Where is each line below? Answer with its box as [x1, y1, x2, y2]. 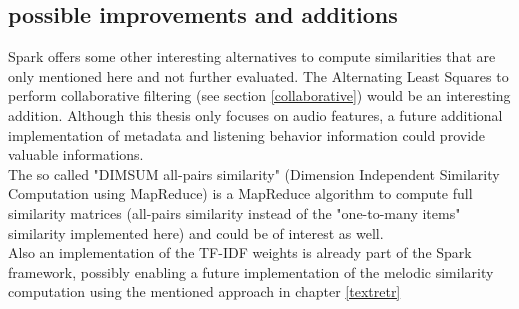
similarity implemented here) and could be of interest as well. [8, 222, 384, 243]
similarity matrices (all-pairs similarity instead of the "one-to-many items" [8, 202, 461, 223]
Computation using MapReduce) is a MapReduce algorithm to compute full [8, 183, 473, 204]
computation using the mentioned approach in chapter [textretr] [8, 281, 401, 302]
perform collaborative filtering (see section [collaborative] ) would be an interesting [8, 85, 511, 106]
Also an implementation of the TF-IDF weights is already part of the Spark [8, 242, 472, 263]
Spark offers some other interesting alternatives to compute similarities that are [8, 46, 496, 67]
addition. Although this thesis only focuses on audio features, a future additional [8, 104, 503, 125]
